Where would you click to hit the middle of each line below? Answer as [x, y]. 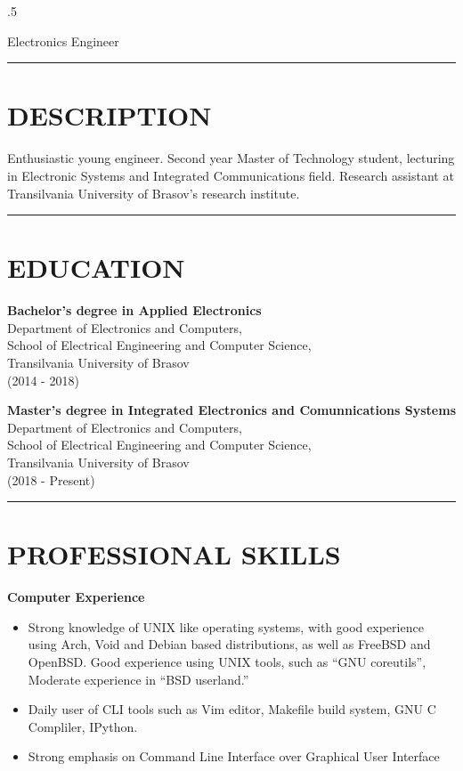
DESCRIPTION [110, 115]
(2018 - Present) [51, 479]
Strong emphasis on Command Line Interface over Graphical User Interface [234, 756]
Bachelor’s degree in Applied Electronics [134, 310]
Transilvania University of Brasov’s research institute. [154, 193]
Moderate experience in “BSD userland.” [138, 679]
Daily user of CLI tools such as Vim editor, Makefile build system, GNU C [232, 709]
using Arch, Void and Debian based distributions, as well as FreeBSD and [229, 644]
